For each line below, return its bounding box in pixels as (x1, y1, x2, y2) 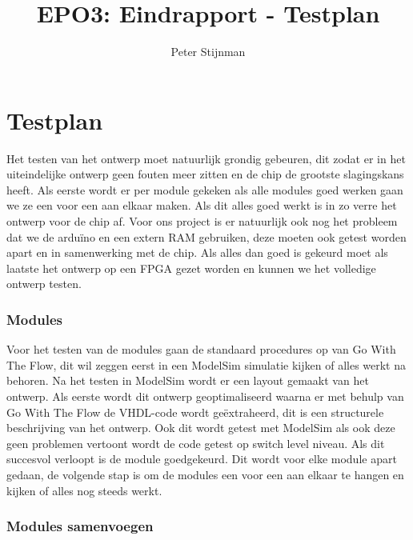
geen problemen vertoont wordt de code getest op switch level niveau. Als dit (6, 434, 385, 451)
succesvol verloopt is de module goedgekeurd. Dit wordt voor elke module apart (6, 450, 397, 467)
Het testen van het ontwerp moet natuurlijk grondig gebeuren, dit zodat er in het (6, 150, 406, 166)
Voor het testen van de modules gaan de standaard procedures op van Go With (6, 341, 396, 358)
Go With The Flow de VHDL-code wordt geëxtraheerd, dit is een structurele (6, 403, 384, 420)
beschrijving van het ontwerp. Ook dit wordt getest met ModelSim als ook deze (6, 419, 395, 436)
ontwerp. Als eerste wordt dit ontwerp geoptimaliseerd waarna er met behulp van (6, 388, 404, 404)
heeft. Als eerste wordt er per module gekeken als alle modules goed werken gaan (6, 181, 403, 198)
